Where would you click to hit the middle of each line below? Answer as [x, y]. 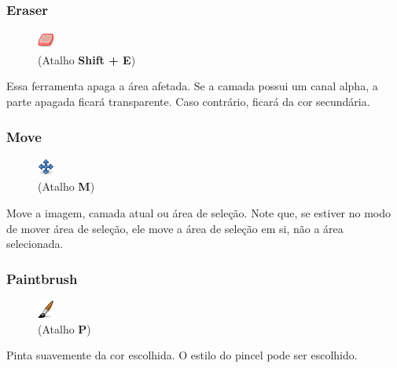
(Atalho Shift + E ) [87, 59]
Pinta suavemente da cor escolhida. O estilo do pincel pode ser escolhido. [182, 355]
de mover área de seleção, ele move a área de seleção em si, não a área [175, 228]
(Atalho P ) [64, 328]
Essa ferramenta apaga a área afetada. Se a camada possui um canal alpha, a [192, 86]
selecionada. [35, 244]
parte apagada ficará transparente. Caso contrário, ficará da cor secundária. [188, 101]
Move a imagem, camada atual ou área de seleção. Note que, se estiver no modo [199, 213]
